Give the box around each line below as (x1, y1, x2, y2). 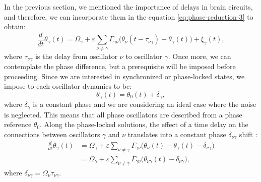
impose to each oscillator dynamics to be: (4, 81, 132, 91)
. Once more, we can (168, 50, 231, 61)
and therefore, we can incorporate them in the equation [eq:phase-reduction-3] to (4, 11, 253, 22)
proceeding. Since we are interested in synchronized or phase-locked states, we (4, 71, 245, 81)
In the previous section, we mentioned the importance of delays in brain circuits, (4, 2, 253, 12)
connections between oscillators (4, 129, 100, 139)
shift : (239, 129, 257, 139)
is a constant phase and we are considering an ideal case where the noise (33, 99, 256, 109)
